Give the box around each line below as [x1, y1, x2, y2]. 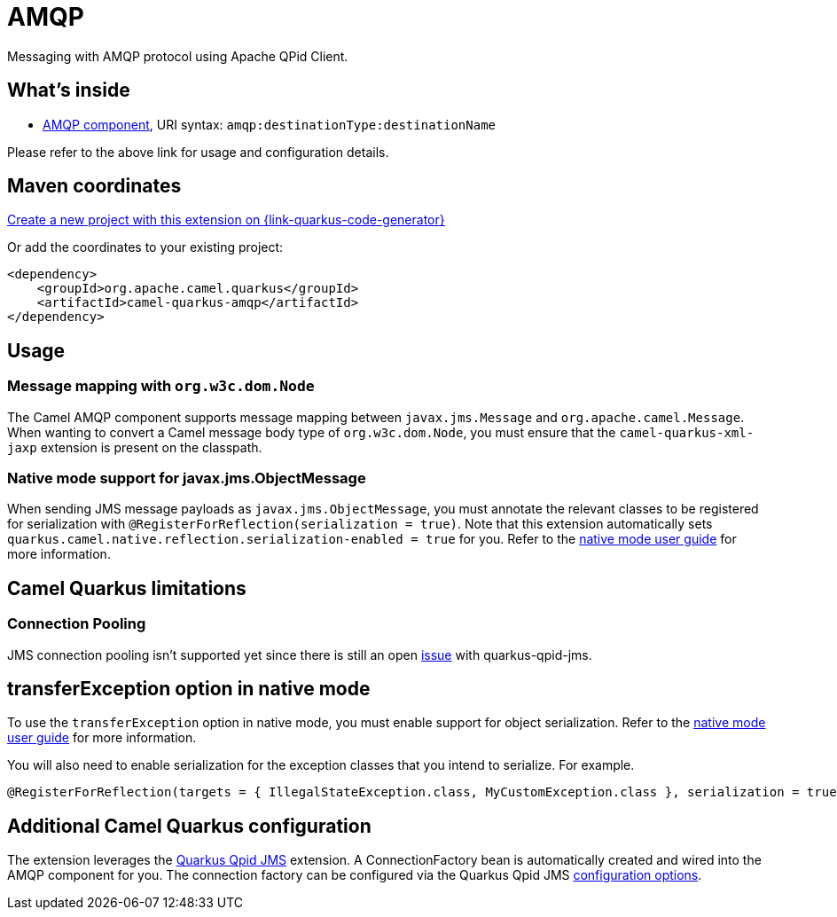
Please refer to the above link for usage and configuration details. [7, 144, 389, 160]
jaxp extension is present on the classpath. [7, 439, 262, 455]
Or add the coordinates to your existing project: [7, 239, 284, 255]
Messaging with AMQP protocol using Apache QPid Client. [7, 48, 348, 64]
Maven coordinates [7, 175, 182, 198]
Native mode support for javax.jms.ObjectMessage [7, 469, 366, 488]
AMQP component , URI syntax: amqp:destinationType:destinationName [43, 116, 496, 132]
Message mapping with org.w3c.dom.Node [7, 377, 315, 396]
